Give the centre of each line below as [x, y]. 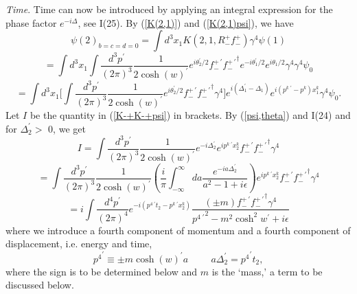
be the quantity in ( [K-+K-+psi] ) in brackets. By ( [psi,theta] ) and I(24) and [190, 115]
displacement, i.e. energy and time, [79, 244]
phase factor [31, 22]
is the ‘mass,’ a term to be [267, 271]
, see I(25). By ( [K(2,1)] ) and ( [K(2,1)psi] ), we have [186, 22]
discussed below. [40, 285]
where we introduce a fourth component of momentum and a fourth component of [178, 230]
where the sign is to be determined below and [102, 271]
